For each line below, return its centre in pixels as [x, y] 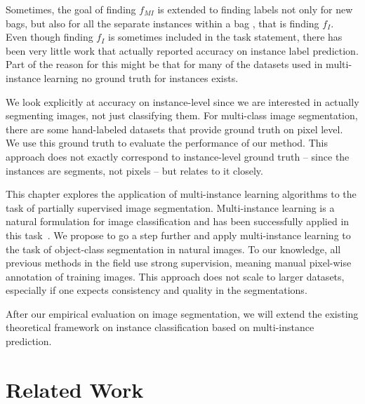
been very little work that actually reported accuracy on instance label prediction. [182, 50]
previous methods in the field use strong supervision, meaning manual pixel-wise [179, 263]
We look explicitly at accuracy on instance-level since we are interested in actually [182, 101]
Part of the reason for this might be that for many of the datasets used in [164, 64]
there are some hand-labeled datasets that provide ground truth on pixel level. [174, 129]
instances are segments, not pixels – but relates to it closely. [134, 170]
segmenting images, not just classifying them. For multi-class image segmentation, [182, 115]
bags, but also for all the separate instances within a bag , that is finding [162, 23]
